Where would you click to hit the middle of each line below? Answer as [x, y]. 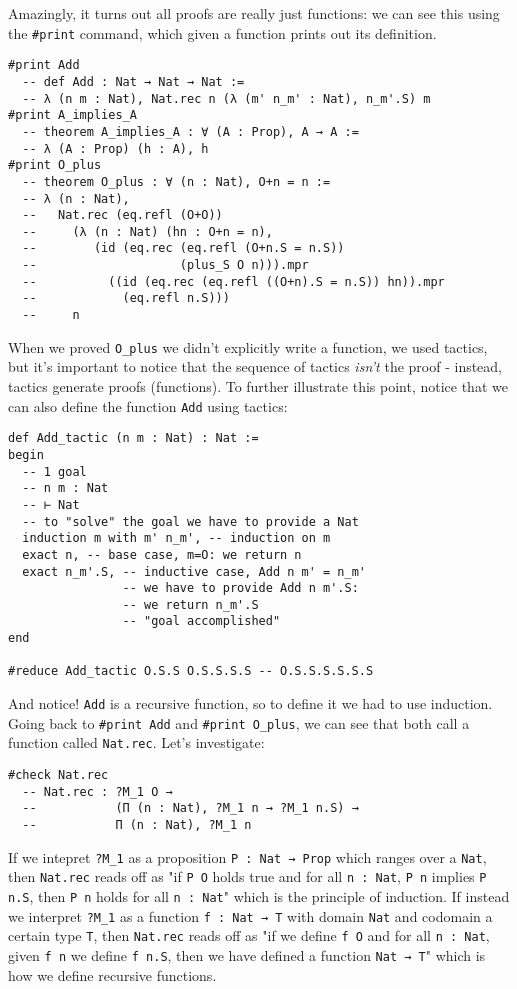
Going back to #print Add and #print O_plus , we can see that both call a [239, 722]
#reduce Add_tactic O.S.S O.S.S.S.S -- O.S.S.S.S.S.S [191, 671]
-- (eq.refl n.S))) [126, 298]
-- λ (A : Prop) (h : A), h [115, 148]
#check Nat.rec [58, 775]
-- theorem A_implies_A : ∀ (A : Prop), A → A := [190, 131]
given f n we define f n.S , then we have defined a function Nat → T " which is [247, 954]
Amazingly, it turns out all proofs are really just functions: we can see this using [254, 13]
